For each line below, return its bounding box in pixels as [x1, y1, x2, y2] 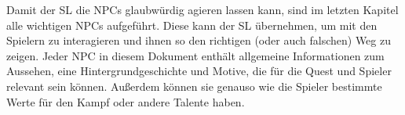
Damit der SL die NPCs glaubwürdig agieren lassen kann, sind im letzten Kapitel [6, 2, 399, 17]
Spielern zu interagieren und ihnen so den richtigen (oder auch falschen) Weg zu [6, 32, 391, 49]
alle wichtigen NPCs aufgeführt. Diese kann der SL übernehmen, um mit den [6, 16, 378, 33]
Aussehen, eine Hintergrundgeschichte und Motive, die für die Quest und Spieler [6, 63, 392, 79]
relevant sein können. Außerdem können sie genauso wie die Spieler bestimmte [6, 77, 382, 94]
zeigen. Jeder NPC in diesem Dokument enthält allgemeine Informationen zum [6, 47, 385, 63]
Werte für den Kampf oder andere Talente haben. [6, 93, 245, 110]
